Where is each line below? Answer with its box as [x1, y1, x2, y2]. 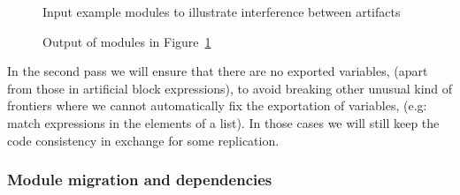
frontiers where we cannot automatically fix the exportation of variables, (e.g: [7, 96, 427, 115]
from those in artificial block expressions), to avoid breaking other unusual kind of [7, 79, 453, 97]
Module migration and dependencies [7, 169, 272, 191]
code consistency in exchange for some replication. [7, 131, 280, 149]
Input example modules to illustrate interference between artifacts [42, 3, 401, 20]
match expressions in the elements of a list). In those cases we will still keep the [7, 113, 440, 131]
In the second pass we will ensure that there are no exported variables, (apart [7, 62, 428, 80]
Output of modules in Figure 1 [42, 32, 211, 50]
